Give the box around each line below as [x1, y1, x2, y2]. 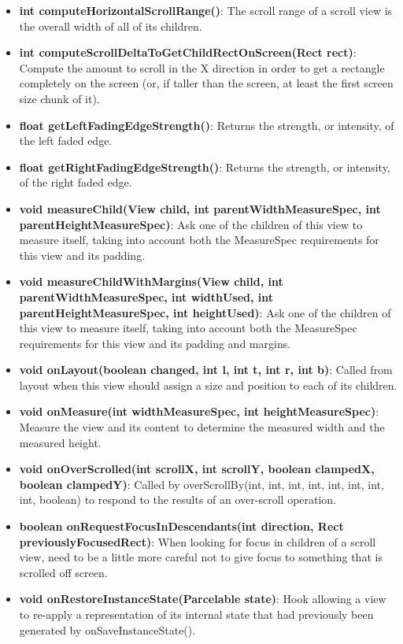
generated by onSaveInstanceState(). [19, 621, 196, 638]
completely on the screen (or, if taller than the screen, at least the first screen [19, 75, 394, 91]
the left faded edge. [19, 132, 113, 149]
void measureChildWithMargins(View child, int [19, 273, 283, 290]
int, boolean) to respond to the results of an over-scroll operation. [19, 491, 337, 508]
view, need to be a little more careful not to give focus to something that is [19, 549, 383, 565]
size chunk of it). [19, 90, 100, 106]
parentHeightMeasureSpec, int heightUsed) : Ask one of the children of [19, 304, 391, 320]
